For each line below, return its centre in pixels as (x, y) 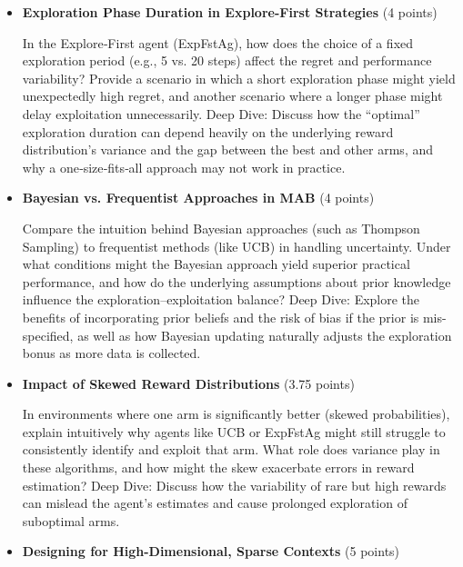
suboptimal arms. (71, 520)
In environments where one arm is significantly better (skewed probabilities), (236, 414)
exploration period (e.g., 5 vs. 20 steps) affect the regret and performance (227, 60)
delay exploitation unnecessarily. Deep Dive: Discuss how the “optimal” (221, 113)
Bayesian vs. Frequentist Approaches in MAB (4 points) (198, 198)
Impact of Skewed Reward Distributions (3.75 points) (188, 383)
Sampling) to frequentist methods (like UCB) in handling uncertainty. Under (237, 246)
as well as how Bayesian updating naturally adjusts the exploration (265, 335)
